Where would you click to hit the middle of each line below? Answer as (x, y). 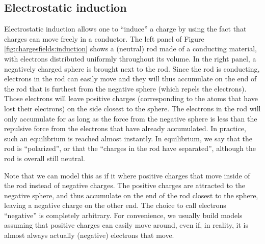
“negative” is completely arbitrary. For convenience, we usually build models (123, 215)
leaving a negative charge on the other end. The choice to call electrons (115, 205)
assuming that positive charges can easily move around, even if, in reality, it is (126, 225)
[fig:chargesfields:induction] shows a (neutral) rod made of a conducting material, (130, 49)
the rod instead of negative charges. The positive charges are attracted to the (125, 185)
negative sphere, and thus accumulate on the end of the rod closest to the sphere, (131, 195)
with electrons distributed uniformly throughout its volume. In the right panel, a (130, 58)
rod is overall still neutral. (45, 158)
